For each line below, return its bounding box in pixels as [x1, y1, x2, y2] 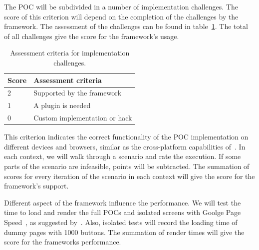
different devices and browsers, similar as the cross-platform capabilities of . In [4, 141, 246, 151]
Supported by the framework [33, 87, 122, 98]
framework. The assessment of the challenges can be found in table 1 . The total [4, 21, 248, 31]
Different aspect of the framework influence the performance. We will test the [4, 197, 241, 207]
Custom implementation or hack [33, 112, 132, 123]
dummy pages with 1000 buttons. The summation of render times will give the [4, 226, 245, 237]
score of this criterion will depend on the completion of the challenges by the [4, 11, 239, 21]
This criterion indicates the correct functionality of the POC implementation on [4, 131, 249, 142]
